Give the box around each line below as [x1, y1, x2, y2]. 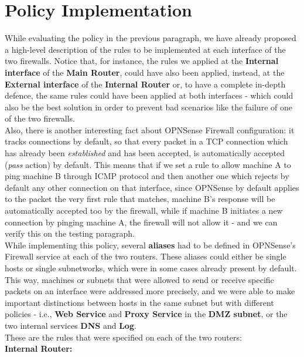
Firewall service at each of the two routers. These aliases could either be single [5, 250, 286, 262]
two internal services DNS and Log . [5, 319, 136, 331]
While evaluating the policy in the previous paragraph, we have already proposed [5, 32, 296, 44]
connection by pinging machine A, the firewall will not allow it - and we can [5, 215, 278, 228]
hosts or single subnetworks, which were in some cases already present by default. [5, 262, 297, 274]
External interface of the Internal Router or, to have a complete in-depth [5, 78, 286, 90]
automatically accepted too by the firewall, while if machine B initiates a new [5, 204, 283, 217]
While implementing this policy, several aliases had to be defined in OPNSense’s [5, 238, 296, 251]
